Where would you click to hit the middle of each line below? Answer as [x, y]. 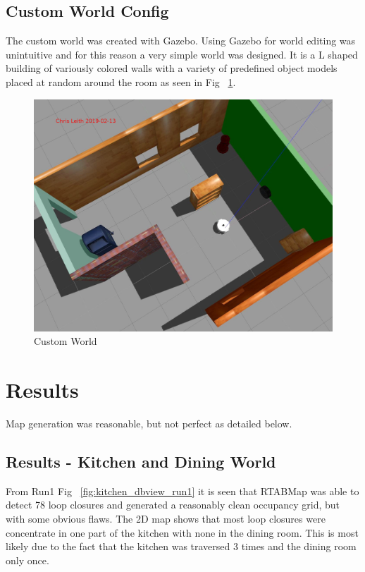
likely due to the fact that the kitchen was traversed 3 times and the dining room [181, 546]
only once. [27, 560]
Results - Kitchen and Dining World [141, 462]
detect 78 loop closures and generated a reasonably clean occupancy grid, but [173, 505]
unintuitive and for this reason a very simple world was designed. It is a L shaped [182, 54]
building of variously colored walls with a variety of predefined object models [172, 68]
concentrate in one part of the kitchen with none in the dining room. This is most [182, 532]
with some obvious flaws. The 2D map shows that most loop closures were [166, 519]
